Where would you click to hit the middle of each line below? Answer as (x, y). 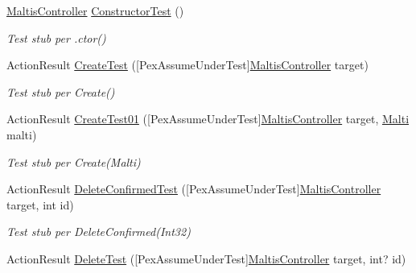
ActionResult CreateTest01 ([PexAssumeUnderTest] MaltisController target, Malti (208, 119)
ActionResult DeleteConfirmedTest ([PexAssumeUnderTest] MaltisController (194, 189)
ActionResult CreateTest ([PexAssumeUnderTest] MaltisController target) (187, 65)
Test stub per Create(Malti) (74, 161)
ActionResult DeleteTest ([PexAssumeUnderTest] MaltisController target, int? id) (206, 258)
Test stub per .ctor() (56, 37)
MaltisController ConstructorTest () (95, 10)
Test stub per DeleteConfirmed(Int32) (99, 232)
